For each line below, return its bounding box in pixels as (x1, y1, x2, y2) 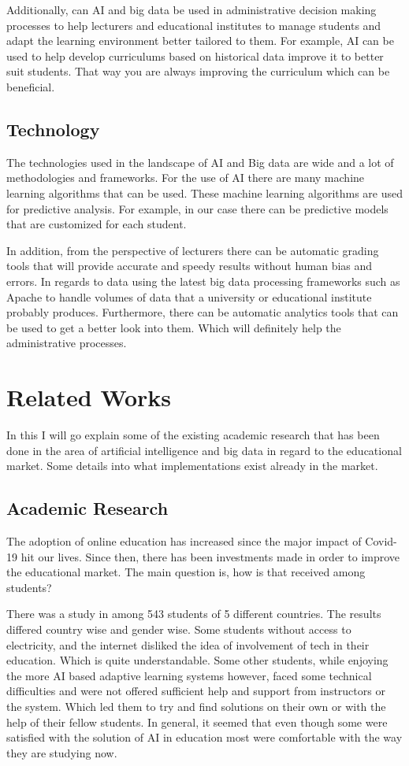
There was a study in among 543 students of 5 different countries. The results (6, 605, 381, 622)
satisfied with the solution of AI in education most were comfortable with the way (6, 729, 403, 746)
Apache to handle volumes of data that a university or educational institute (6, 288, 372, 305)
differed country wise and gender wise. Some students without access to (6, 620, 351, 637)
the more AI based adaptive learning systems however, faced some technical (6, 667, 372, 683)
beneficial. (6, 78, 55, 94)
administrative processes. (6, 335, 127, 351)
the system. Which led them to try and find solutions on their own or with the (6, 698, 386, 714)
